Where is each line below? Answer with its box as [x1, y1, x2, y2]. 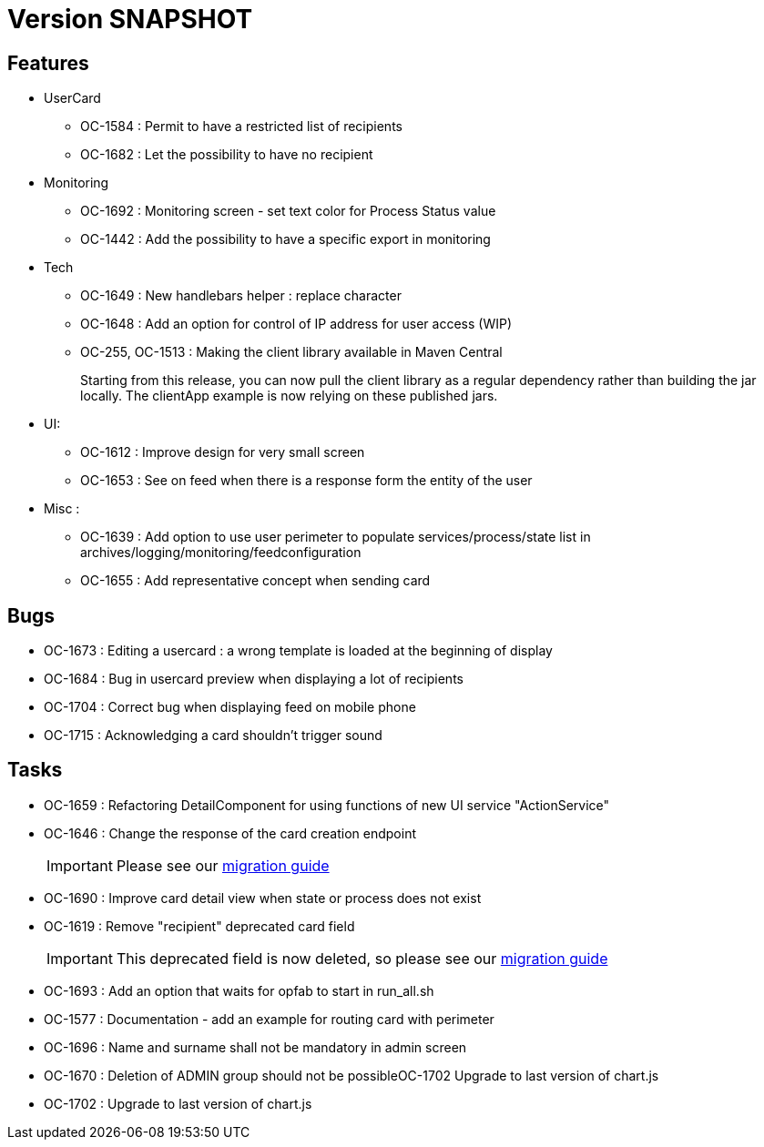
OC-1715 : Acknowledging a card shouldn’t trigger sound [44, 727, 382, 744]
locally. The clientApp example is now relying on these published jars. [80, 388, 498, 404]
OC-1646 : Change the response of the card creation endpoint [44, 825, 416, 841]
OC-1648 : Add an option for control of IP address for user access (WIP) [80, 316, 513, 332]
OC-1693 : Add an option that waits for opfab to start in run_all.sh [44, 982, 434, 999]
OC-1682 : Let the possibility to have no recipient [80, 147, 373, 163]
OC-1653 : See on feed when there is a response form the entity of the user [80, 472, 533, 489]
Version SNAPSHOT [7, 4, 253, 35]
